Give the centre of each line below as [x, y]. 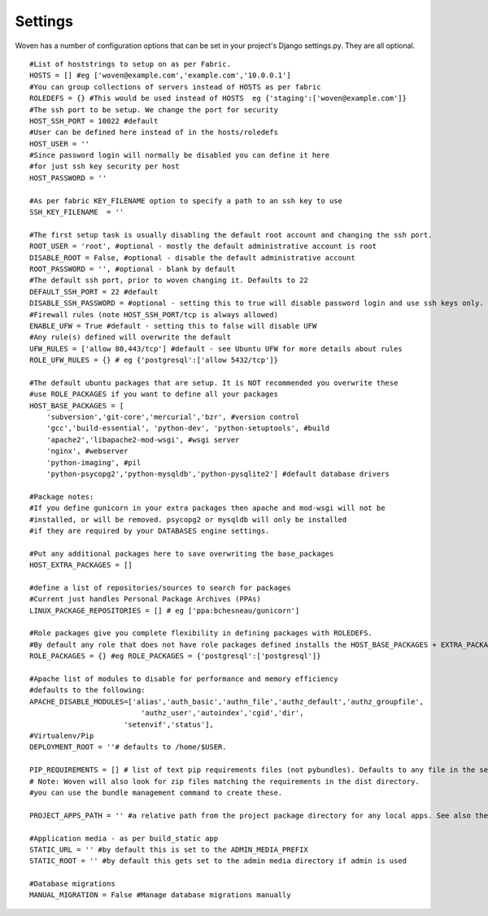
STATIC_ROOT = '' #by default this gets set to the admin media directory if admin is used [218, 861]
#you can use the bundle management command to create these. [156, 792]
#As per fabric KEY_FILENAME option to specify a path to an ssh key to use [186, 201]
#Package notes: [62, 497]
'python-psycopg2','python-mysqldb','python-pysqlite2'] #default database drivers [218, 474]
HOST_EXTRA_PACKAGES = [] [81, 565]
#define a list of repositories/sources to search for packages [161, 587]
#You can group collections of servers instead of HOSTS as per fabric [175, 87]
